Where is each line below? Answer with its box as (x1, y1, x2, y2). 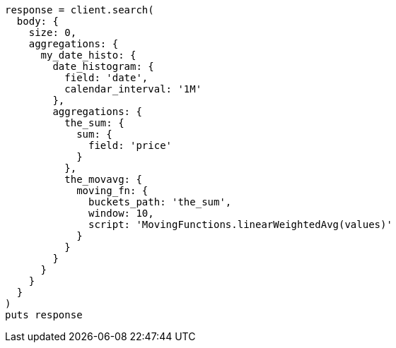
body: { (16, 16, 59, 27)
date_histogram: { (52, 61, 154, 72)
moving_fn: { (76, 185, 148, 196)
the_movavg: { (64, 174, 142, 185)
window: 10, (88, 208, 154, 219)
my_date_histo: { (40, 49, 136, 61)
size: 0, (28, 27, 77, 38)
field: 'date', (64, 72, 148, 83)
